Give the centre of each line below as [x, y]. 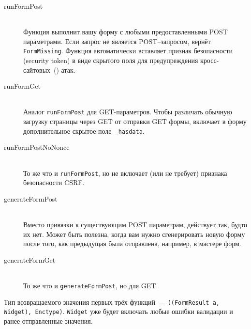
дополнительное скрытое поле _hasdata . [84, 131]
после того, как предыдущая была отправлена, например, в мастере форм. [132, 243]
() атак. [65, 70]
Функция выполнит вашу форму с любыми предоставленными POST [125, 32]
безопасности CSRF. [54, 182]
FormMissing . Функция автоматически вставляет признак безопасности [128, 51]
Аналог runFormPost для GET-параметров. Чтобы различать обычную [128, 112]
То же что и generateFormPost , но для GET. [91, 285]
